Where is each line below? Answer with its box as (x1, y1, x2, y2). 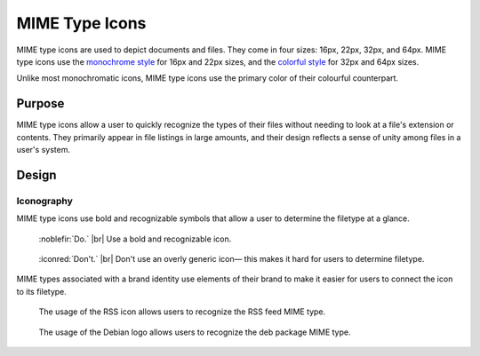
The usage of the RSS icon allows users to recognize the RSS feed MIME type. (38, 306, 326, 317)
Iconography (16, 194, 73, 207)
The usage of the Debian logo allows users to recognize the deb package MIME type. (38, 327, 351, 337)
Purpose (16, 96, 65, 111)
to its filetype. (16, 286, 67, 297)
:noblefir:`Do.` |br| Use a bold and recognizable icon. (38, 233, 232, 244)
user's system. (16, 145, 71, 155)
